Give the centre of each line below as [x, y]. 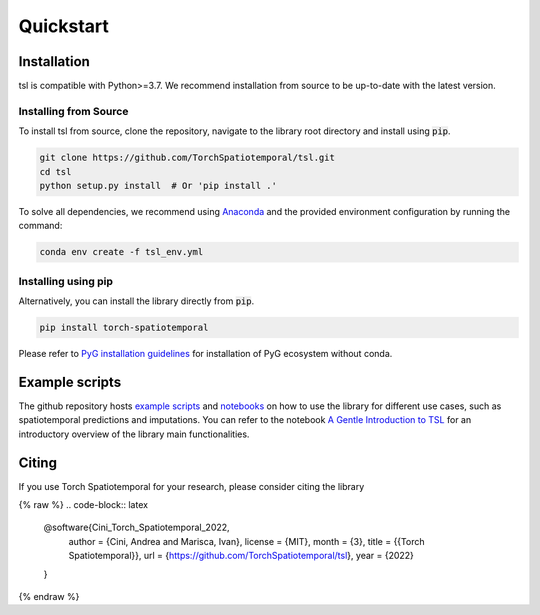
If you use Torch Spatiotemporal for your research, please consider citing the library [191, 486]
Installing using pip [66, 281]
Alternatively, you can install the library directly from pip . [136, 301]
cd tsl [55, 171]
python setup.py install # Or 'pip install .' [158, 185]
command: [40, 226]
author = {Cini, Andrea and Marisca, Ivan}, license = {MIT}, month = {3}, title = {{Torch [246, 541]
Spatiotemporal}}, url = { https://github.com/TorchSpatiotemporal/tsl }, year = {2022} [241, 556]
